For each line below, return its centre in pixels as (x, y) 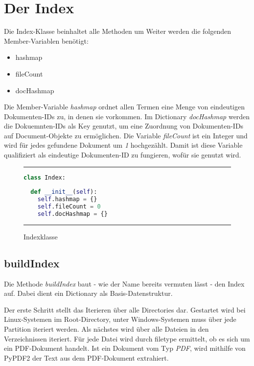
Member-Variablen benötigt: (46, 40)
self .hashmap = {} (67, 199)
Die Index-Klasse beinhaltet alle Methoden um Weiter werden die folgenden (117, 31)
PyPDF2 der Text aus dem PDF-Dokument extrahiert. (86, 357)
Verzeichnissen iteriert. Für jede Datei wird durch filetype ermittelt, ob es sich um (127, 338)
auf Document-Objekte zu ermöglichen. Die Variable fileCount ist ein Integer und (126, 135)
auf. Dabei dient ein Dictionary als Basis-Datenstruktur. (88, 293)
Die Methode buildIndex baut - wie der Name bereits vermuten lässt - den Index (124, 283)
